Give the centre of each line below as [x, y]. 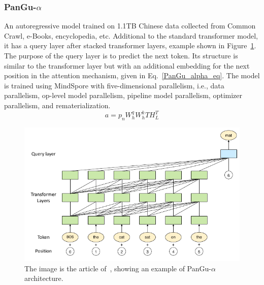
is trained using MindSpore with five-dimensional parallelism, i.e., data [114, 85]
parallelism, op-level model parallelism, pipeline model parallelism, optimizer [123, 95]
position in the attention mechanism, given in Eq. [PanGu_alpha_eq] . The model [132, 75]
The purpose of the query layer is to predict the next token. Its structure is [121, 55]
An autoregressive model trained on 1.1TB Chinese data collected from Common [130, 26]
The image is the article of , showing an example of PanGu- [118, 268]
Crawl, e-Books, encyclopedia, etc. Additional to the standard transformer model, [131, 35]
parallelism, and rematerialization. [57, 105]
